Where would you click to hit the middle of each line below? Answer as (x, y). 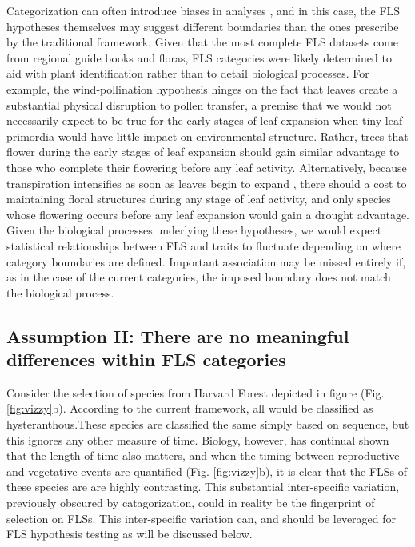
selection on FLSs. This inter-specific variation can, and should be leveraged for (202, 518)
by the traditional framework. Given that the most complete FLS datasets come (203, 42)
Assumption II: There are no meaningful (178, 335)
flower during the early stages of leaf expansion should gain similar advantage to (203, 152)
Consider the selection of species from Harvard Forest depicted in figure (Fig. (196, 392)
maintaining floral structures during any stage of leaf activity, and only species (199, 199)
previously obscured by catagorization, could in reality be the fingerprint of (191, 503)
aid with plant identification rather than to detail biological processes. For (188, 73)
